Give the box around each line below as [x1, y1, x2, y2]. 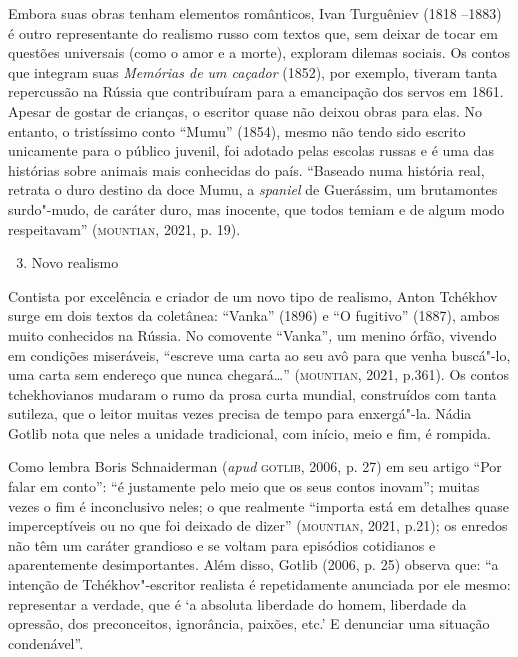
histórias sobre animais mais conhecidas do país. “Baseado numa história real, [8, 159, 485, 180]
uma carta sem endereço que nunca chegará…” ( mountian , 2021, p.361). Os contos [8, 364, 510, 385]
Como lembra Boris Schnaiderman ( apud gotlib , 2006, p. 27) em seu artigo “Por [8, 456, 502, 477]
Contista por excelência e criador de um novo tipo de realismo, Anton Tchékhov [8, 285, 498, 306]
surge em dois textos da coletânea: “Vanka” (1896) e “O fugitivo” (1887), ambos [8, 305, 500, 326]
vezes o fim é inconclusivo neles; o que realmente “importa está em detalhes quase [8, 495, 509, 516]
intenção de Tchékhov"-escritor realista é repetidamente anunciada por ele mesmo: [8, 574, 511, 595]
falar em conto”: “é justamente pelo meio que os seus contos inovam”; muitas [8, 476, 480, 497]
